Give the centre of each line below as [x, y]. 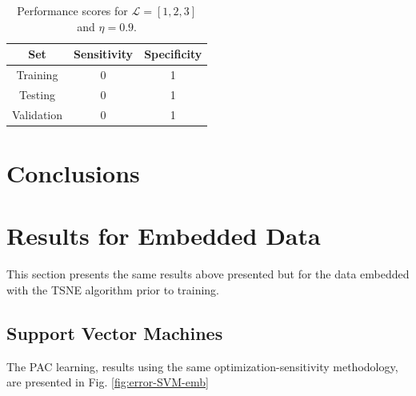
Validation [38, 114]
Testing [37, 94]
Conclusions [73, 173]
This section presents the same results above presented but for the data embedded [208, 274]
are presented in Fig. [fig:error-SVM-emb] [108, 382]
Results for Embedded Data [164, 236]
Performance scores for [72, 10]
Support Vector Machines [115, 332]
